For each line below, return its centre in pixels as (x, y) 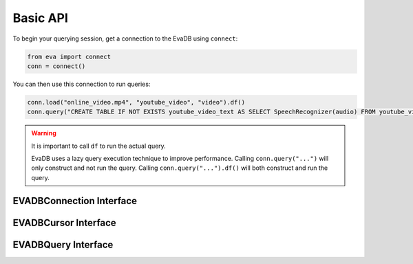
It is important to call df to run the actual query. (99, 146)
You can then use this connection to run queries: (82, 84)
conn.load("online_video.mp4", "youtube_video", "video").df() (136, 102)
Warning (44, 133)
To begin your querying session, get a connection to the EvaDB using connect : (125, 38)
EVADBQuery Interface (63, 244)
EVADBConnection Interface (75, 200)
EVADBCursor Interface (64, 222)
